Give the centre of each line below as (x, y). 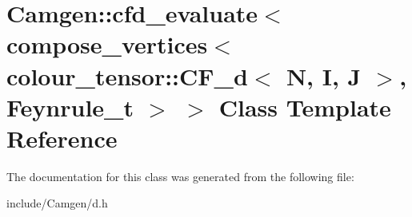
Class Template (305, 107)
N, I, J (324, 75)
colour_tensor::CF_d (127, 75)
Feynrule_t (70, 107)
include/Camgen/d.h (57, 203)
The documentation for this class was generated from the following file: (180, 176)
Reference (62, 138)
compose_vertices (107, 44)
